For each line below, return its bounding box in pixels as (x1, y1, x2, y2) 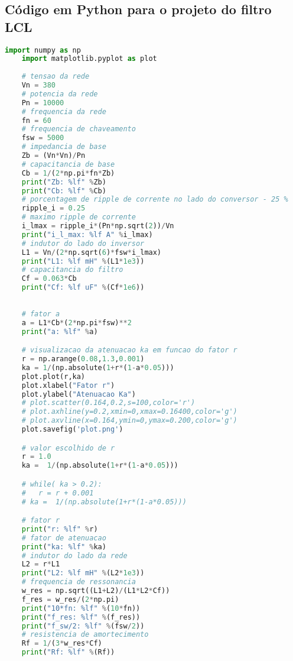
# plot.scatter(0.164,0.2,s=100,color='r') (21, 398, 196, 407)
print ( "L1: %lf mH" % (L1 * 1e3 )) (21, 257, 145, 265)
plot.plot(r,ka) (21, 372, 86, 381)
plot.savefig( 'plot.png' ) (21, 425, 123, 433)
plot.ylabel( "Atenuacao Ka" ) (21, 390, 136, 398)
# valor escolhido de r (21, 443, 115, 452)
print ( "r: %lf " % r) (21, 524, 98, 533)
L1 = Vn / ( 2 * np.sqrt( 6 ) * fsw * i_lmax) (21, 248, 162, 257)
